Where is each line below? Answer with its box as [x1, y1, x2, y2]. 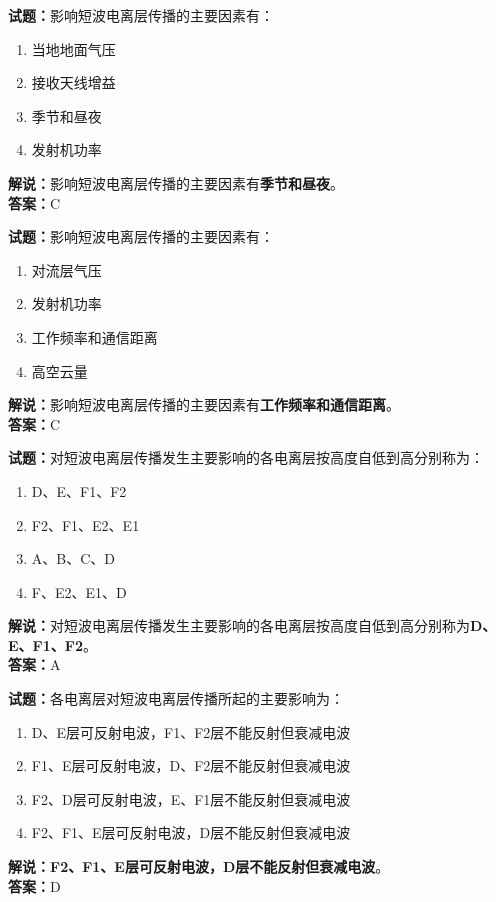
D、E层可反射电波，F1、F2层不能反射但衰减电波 [31, 721, 351, 742]
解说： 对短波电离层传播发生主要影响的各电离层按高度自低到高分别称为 [8, 615, 470, 636]
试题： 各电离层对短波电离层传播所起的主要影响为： [8, 688, 344, 709]
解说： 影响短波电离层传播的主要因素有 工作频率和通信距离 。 [8, 394, 400, 415]
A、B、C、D [31, 548, 116, 569]
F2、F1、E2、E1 [31, 514, 140, 535]
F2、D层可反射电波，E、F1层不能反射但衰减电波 [31, 788, 351, 809]
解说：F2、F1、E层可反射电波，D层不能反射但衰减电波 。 [8, 856, 390, 877]
